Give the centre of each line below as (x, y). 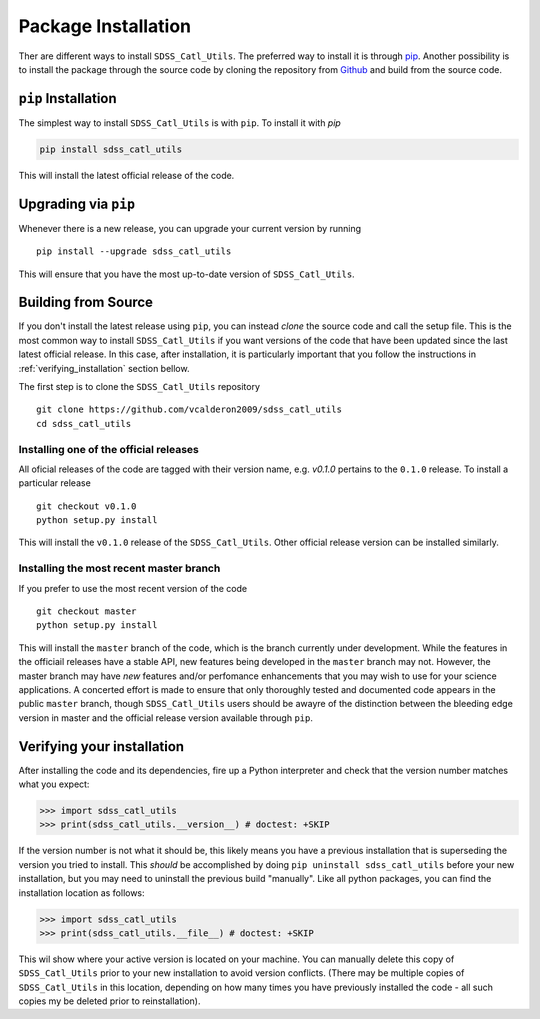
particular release (55, 483)
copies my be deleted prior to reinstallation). (109, 1001)
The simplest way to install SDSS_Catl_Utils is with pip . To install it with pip (180, 122)
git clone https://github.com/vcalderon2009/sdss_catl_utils (189, 409)
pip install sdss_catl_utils (111, 149)
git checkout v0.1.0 (86, 506)
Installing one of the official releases (109, 449)
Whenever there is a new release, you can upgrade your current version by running (190, 228)
